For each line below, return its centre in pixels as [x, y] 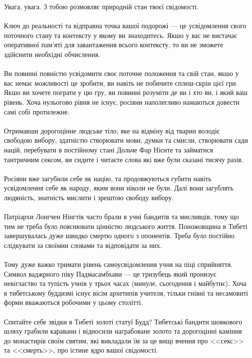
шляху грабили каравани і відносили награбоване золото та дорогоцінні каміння [123, 331]
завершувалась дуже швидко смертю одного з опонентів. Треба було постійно [119, 236]
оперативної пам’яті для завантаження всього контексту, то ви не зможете [114, 45]
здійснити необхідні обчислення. [52, 54]
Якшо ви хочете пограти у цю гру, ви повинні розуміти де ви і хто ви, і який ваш [126, 92]
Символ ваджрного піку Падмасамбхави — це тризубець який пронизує [110, 273]
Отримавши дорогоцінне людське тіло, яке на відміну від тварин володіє [112, 130]
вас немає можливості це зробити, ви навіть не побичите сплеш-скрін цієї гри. [121, 83]
